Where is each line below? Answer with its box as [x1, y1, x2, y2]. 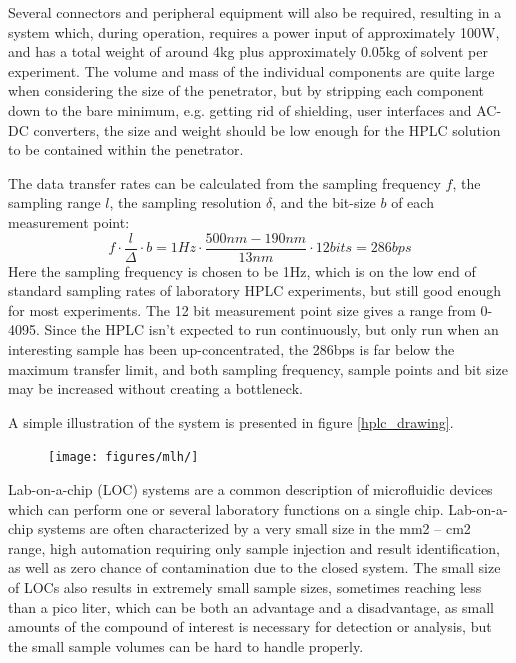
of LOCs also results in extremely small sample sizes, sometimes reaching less [8, 576, 482, 597]
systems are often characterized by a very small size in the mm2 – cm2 [37, 518, 471, 539]
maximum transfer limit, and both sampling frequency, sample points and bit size [8, 358, 508, 379]
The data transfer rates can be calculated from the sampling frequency [8, 172, 441, 193]
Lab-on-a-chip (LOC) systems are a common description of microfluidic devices [8, 479, 493, 499]
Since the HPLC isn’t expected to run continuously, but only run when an [44, 319, 499, 340]
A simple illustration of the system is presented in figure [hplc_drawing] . [8, 411, 454, 432]
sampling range [8, 192, 101, 213]
